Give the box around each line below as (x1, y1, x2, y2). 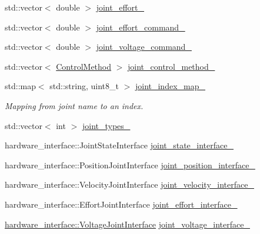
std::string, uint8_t (49, 80, 119, 92)
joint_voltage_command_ (96, 40, 192, 53)
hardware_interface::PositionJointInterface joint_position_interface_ (5, 158, 255, 171)
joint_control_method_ (128, 60, 215, 72)
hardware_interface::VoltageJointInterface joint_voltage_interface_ (5, 218, 250, 230)
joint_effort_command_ (96, 21, 185, 33)
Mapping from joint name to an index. (5, 99, 144, 111)
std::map (5, 80, 36, 92)
